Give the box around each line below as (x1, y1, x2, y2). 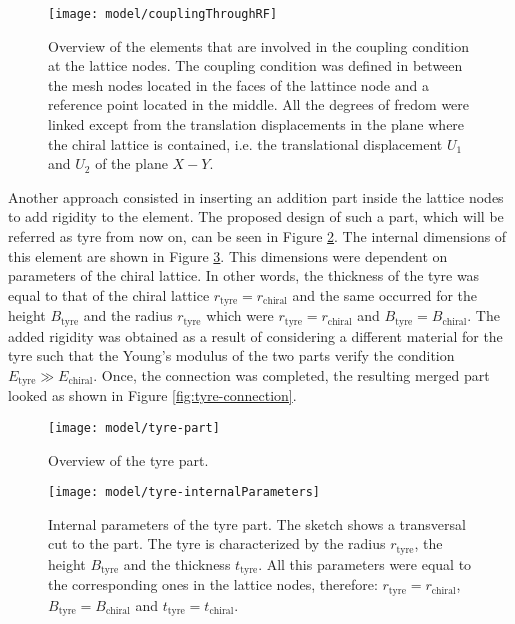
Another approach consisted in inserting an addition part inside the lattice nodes (8, 186, 504, 207)
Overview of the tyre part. (48, 449, 209, 470)
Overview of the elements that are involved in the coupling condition (48, 35, 469, 56)
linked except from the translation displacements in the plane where (48, 114, 465, 135)
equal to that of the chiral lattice (8, 284, 210, 305)
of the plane (95, 153, 168, 174)
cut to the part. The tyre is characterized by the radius (48, 533, 386, 554)
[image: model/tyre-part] (48, 420, 220, 435)
